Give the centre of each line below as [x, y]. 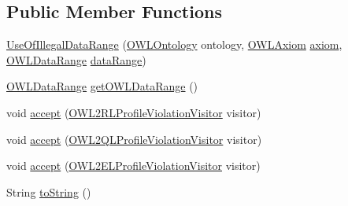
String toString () [49, 191]
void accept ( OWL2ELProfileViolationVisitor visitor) [133, 166]
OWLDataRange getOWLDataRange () [102, 86]
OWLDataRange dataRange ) [76, 59]
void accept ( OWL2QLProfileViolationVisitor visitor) [134, 139]
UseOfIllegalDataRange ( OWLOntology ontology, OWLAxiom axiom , [174, 44]
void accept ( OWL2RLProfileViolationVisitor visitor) [134, 112]
